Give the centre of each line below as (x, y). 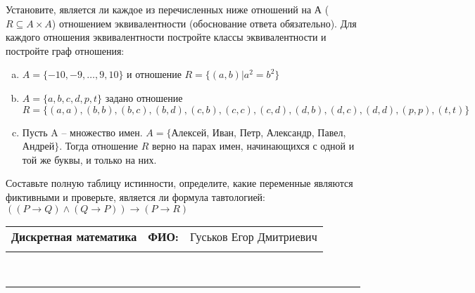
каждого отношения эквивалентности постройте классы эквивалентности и (166, 37)
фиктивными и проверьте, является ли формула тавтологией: (135, 196)
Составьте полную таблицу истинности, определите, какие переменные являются (179, 183)
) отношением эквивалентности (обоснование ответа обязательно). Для (204, 23)
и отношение (154, 74)
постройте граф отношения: (65, 50)
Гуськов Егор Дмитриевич (253, 236)
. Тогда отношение (99, 146)
